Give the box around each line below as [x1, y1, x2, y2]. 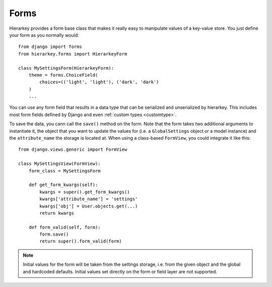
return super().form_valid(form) [39, 239, 122, 244]
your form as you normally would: [9, 32, 79, 38]
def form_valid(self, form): [28, 224, 101, 230]
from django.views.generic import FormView [18, 147, 127, 152]
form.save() [39, 232, 69, 237]
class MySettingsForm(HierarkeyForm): [18, 65, 114, 71]
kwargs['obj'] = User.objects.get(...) [39, 203, 138, 209]
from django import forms [18, 44, 83, 50]
